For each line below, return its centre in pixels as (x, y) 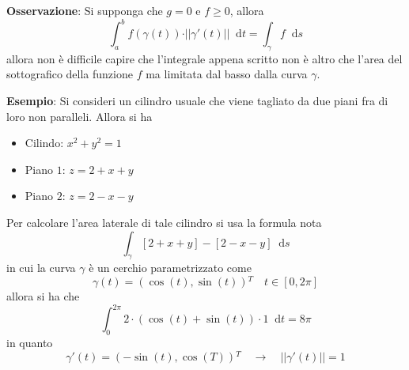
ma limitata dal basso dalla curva (227, 74)
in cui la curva (41, 268)
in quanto (30, 342)
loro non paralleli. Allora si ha (80, 116)
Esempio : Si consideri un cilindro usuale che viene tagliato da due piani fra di (197, 101)
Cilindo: (44, 143)
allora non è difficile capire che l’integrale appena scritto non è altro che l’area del (204, 58)
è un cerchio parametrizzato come (170, 268)
